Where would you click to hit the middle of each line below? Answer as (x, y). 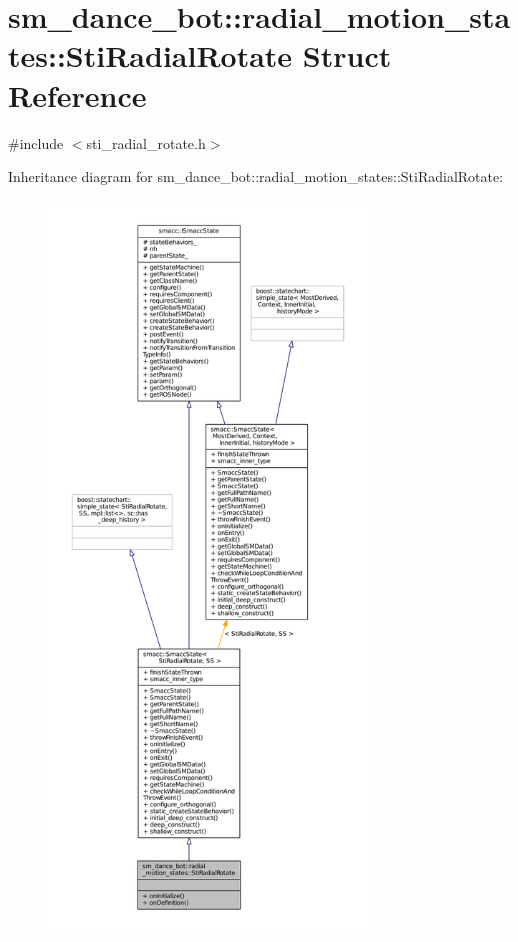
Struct (347, 55)
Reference (77, 94)
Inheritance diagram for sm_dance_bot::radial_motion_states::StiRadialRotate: (256, 176)
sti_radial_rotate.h (146, 142)
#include (36, 142)
